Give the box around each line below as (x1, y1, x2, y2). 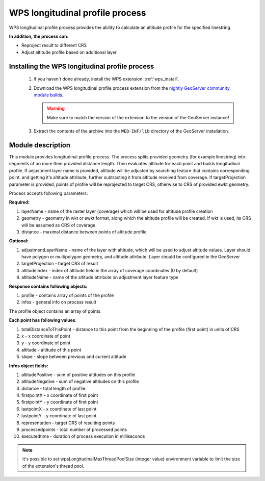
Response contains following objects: (9, 283, 88, 289)
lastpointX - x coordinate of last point (21, 406, 97, 412)
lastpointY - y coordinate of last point (21, 413, 97, 419)
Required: (9, 199, 29, 205)
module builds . (33, 92, 64, 98)
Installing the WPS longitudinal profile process (9, 62, 154, 71)
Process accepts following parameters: (9, 190, 88, 196)
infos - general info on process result (21, 299, 97, 305)
